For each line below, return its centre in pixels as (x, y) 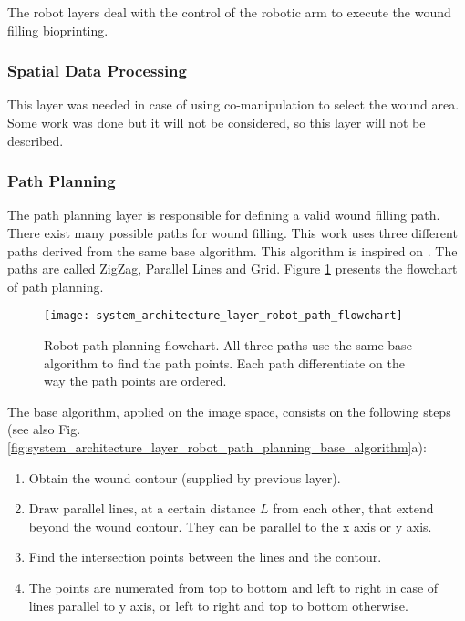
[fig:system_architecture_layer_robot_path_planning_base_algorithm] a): (217, 447)
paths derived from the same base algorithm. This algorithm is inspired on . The (232, 250)
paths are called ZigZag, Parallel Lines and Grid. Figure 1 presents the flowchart (232, 269)
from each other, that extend (353, 508)
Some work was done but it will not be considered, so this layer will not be (217, 122)
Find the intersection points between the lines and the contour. (205, 557)
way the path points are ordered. (135, 381)
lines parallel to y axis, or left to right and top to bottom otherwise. (218, 605)
